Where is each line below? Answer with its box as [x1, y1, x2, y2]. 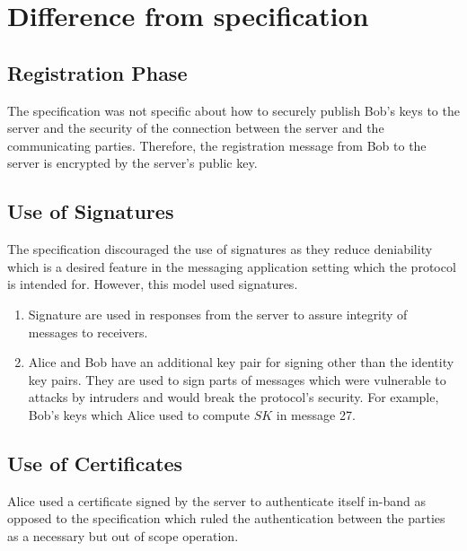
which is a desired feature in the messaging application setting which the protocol [7, 257, 456, 275]
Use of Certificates [7, 449, 183, 477]
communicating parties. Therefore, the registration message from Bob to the [7, 136, 427, 154]
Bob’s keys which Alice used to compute [28, 405, 250, 424]
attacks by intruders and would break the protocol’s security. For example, [28, 388, 439, 407]
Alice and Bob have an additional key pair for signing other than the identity [28, 353, 454, 372]
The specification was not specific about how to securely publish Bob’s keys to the [7, 101, 460, 119]
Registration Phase [7, 58, 188, 86]
